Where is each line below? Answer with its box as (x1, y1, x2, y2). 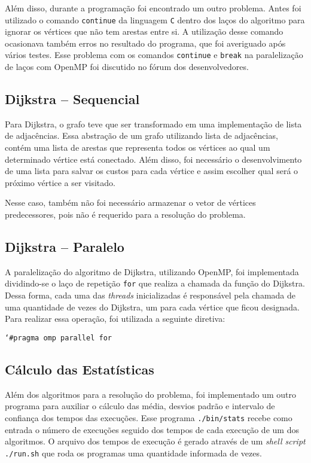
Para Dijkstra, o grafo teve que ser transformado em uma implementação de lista (5, 117, 302, 130)
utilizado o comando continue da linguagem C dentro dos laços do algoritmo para (5, 13, 305, 26)
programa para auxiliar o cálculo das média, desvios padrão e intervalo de (5, 400, 275, 412)
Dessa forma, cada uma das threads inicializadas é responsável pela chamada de (5, 289, 296, 301)
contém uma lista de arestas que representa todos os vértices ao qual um (5, 141, 270, 154)
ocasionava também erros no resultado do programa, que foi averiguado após (5, 36, 286, 49)
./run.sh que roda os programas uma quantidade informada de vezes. (5, 446, 262, 459)
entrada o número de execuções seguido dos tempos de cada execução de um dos (5, 423, 299, 435)
